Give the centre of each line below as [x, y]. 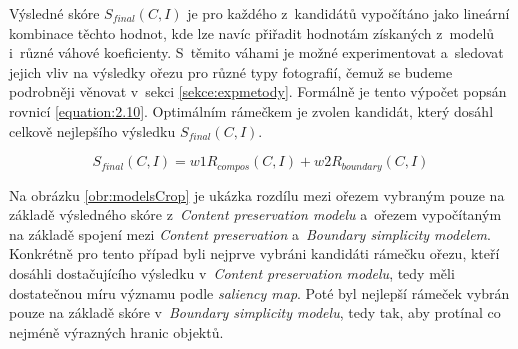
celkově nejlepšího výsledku [92, 130]
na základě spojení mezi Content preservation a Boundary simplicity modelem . [250, 233]
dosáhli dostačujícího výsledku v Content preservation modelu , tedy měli [232, 272]
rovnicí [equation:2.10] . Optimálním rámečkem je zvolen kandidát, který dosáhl [251, 110]
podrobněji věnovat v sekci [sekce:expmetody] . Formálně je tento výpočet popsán [258, 91]
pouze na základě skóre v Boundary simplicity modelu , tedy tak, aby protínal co [255, 312]
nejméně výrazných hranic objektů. [116, 331]
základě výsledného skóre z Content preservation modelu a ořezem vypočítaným [255, 214]
